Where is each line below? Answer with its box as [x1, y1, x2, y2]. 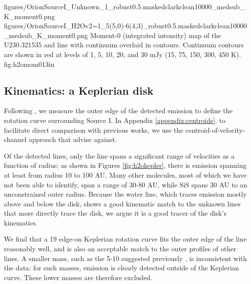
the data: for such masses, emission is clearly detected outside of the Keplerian [4, 263, 239, 273]
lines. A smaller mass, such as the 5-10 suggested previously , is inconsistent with [4, 253, 247, 263]
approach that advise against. [28, 134, 117, 144]
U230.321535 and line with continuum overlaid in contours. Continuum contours [4, 40, 244, 50]
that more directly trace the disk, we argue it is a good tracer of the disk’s [4, 208, 227, 218]
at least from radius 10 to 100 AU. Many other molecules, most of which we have [4, 169, 247, 180]
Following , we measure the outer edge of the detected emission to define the [4, 105, 233, 116]
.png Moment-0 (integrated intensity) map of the [75, 30, 221, 40]
